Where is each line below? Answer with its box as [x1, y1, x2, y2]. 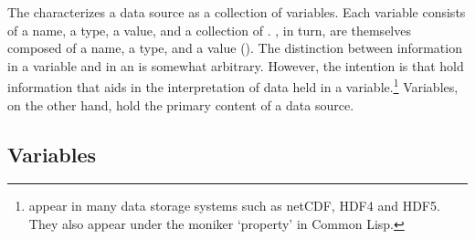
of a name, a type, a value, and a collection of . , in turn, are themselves [7, 20, 411, 39]
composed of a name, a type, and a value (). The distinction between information [7, 38, 462, 57]
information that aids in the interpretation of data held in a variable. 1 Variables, [7, 75, 459, 97]
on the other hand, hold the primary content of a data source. [7, 95, 354, 114]
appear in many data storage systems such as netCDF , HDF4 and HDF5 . [28, 196, 440, 215]
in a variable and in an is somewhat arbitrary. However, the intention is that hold [7, 56, 464, 75]
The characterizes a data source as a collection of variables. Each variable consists [7, 3, 466, 21]
